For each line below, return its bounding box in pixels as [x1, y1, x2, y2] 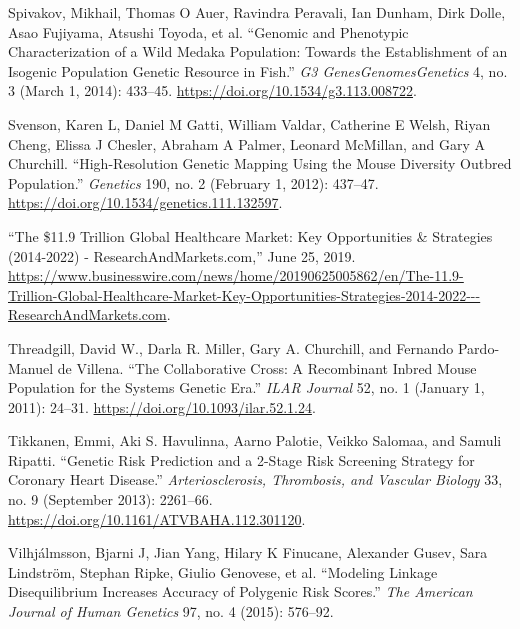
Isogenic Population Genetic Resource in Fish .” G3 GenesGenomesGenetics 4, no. [8, 60, 508, 81]
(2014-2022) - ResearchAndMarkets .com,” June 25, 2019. [8, 245, 356, 266]
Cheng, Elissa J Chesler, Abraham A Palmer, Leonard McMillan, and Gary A [8, 133, 485, 154]
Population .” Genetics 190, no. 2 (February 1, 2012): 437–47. [8, 172, 379, 193]
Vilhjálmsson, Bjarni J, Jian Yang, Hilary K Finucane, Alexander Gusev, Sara [8, 542, 488, 563]
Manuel [8, 357, 54, 378]
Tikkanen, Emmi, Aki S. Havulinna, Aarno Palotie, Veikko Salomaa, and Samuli [8, 430, 502, 451]
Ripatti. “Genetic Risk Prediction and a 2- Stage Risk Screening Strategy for [8, 449, 475, 470]
